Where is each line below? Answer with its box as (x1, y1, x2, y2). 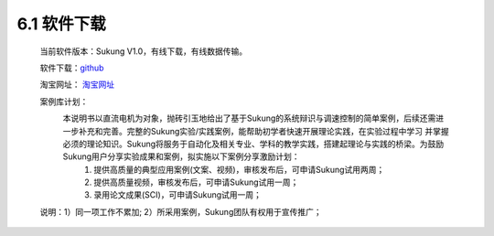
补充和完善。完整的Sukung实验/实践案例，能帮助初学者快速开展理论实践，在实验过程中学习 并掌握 (78, 125, 450, 136)
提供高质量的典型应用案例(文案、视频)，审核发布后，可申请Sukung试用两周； (93, 164, 385, 175)
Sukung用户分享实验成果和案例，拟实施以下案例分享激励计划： (62, 151, 301, 162)
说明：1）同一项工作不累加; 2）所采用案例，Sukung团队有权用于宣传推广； (39, 206, 322, 217)
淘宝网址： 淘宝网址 (39, 79, 114, 91)
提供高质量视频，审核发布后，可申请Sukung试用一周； (93, 177, 299, 188)
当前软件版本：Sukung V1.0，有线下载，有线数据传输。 (39, 46, 247, 57)
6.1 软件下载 (16, 14, 106, 34)
